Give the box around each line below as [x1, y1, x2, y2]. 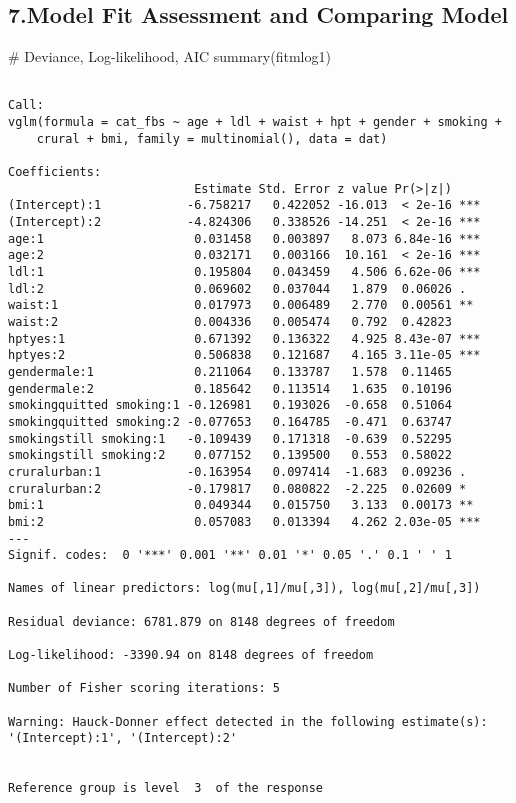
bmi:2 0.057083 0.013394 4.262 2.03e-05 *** [8, 514, 481, 529]
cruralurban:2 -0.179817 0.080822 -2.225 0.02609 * [8, 481, 467, 496]
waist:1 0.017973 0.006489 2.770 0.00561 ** [8, 298, 474, 313]
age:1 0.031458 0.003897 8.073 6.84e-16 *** [8, 231, 481, 246]
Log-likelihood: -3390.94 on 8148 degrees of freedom [8, 648, 374, 663]
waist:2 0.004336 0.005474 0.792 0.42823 [8, 314, 452, 329]
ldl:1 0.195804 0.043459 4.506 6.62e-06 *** [8, 265, 481, 280]
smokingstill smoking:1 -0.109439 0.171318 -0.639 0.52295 [8, 431, 452, 446]
